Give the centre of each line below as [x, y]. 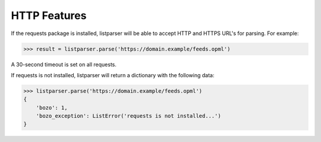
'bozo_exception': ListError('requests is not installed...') [128, 116]
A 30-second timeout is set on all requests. [64, 64]
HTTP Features [49, 15]
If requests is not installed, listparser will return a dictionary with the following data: [113, 75]
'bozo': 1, [52, 108]
